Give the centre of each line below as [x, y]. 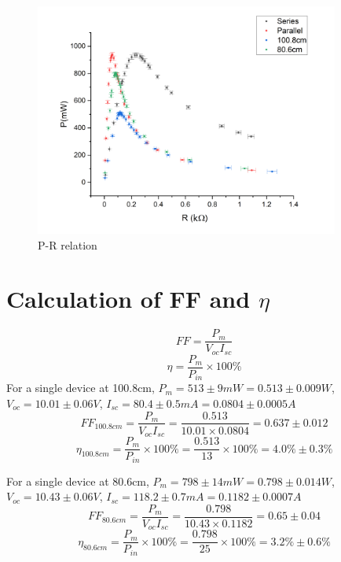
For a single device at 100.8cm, [81, 388]
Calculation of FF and [128, 299]
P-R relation [68, 244]
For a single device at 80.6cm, [78, 481]
